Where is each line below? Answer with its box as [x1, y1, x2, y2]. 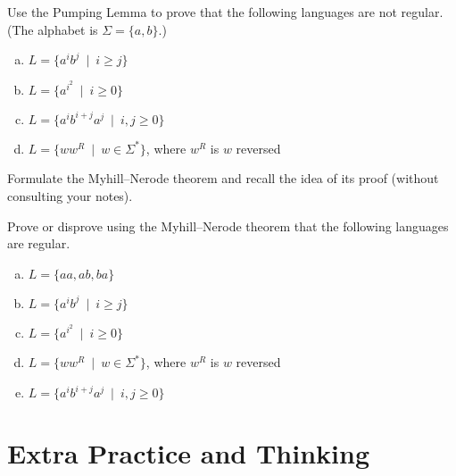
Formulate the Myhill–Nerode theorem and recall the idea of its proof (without [7, 169, 439, 188]
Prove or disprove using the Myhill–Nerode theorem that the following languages [7, 216, 449, 235]
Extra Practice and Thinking [7, 435, 370, 472]
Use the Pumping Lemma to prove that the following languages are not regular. [7, 3, 444, 21]
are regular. [7, 234, 70, 253]
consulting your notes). [7, 187, 133, 205]
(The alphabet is [7, 20, 98, 38]
